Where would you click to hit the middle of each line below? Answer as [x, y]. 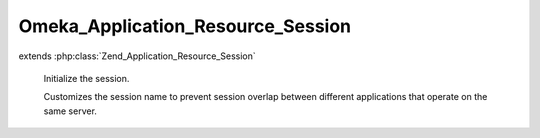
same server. [70, 111]
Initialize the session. [86, 78]
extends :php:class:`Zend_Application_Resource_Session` [137, 56]
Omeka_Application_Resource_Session [185, 26]
